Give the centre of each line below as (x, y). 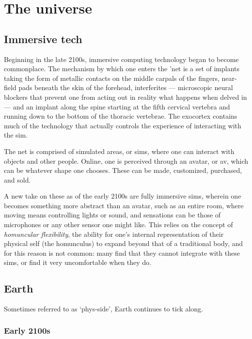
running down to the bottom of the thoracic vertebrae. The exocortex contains (121, 116)
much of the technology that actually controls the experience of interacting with (123, 125)
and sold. (17, 179)
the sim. (16, 135)
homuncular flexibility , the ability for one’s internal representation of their (114, 234)
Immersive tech (43, 39)
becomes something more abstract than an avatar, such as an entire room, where (124, 205)
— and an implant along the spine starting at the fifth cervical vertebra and (117, 106)
